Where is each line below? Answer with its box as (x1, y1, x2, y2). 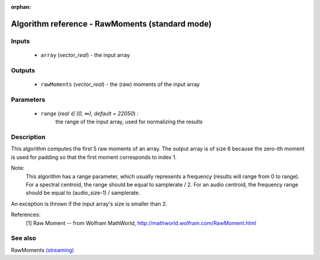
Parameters (11, 95, 46, 104)
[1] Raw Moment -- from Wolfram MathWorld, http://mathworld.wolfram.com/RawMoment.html (25, 219, 257, 226)
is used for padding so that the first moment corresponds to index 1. (11, 153, 177, 161)
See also (11, 234, 37, 242)
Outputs (11, 66, 36, 74)
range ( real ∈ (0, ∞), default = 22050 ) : (40, 110, 139, 117)
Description (11, 133, 46, 142)
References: (11, 211, 41, 219)
